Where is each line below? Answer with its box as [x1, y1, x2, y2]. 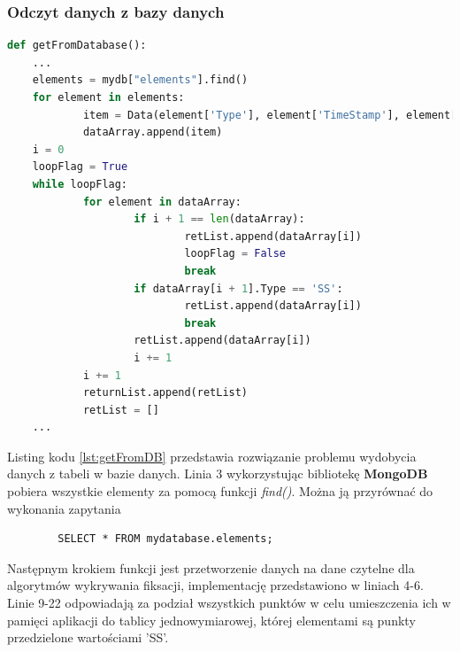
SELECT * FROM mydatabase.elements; [57, 532, 273, 546]
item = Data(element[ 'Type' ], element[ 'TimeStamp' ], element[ [82, 108, 457, 121]
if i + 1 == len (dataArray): [134, 213, 305, 226]
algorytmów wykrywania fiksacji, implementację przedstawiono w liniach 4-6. [7, 576, 424, 594]
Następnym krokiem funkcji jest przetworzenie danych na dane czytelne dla [7, 558, 415, 577]
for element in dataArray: [82, 195, 241, 208]
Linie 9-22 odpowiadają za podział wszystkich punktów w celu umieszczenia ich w [7, 594, 451, 612]
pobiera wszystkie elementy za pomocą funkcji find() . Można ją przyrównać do [7, 482, 433, 501]
